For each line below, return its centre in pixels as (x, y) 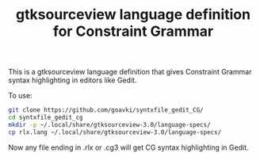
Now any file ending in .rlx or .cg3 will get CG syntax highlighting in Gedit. (128, 147)
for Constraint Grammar (133, 31)
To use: (21, 96)
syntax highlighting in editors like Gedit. (73, 80)
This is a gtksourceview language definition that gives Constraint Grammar (130, 72)
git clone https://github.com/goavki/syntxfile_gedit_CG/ (106, 110)
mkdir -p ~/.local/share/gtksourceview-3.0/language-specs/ (110, 124)
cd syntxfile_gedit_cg (46, 118)
